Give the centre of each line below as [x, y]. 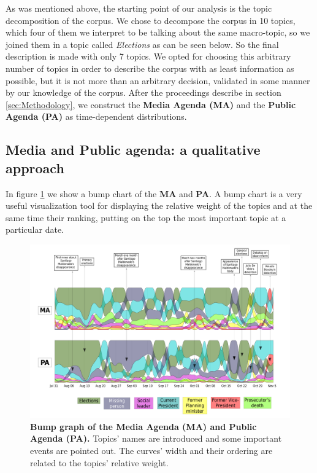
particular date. [35, 229]
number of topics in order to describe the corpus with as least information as [150, 68]
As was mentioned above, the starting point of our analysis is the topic [139, 8]
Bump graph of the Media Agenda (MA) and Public [143, 426]
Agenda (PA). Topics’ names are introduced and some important [156, 438]
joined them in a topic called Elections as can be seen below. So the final [142, 44]
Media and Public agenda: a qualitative [133, 150]
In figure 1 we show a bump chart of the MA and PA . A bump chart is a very [154, 193]
